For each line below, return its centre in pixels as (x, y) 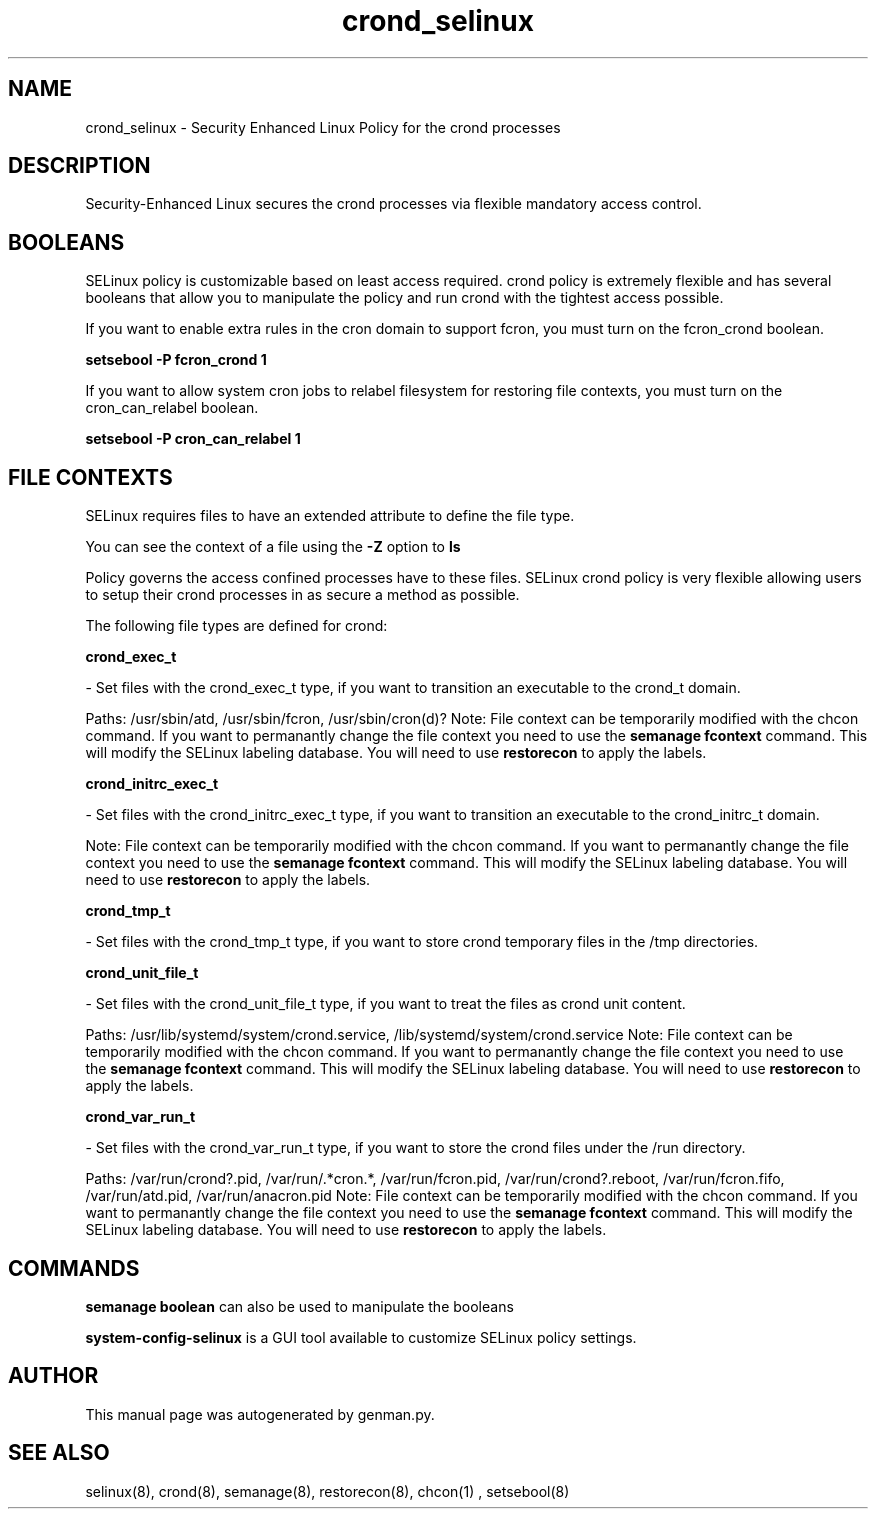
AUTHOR (53, 1376)
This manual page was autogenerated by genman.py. (260, 1414)
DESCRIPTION (79, 166)
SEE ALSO (59, 1453)
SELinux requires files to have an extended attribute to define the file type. (330, 516)
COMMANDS (74, 1268)
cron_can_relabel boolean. (172, 408)
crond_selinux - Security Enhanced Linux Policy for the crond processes (323, 127)
